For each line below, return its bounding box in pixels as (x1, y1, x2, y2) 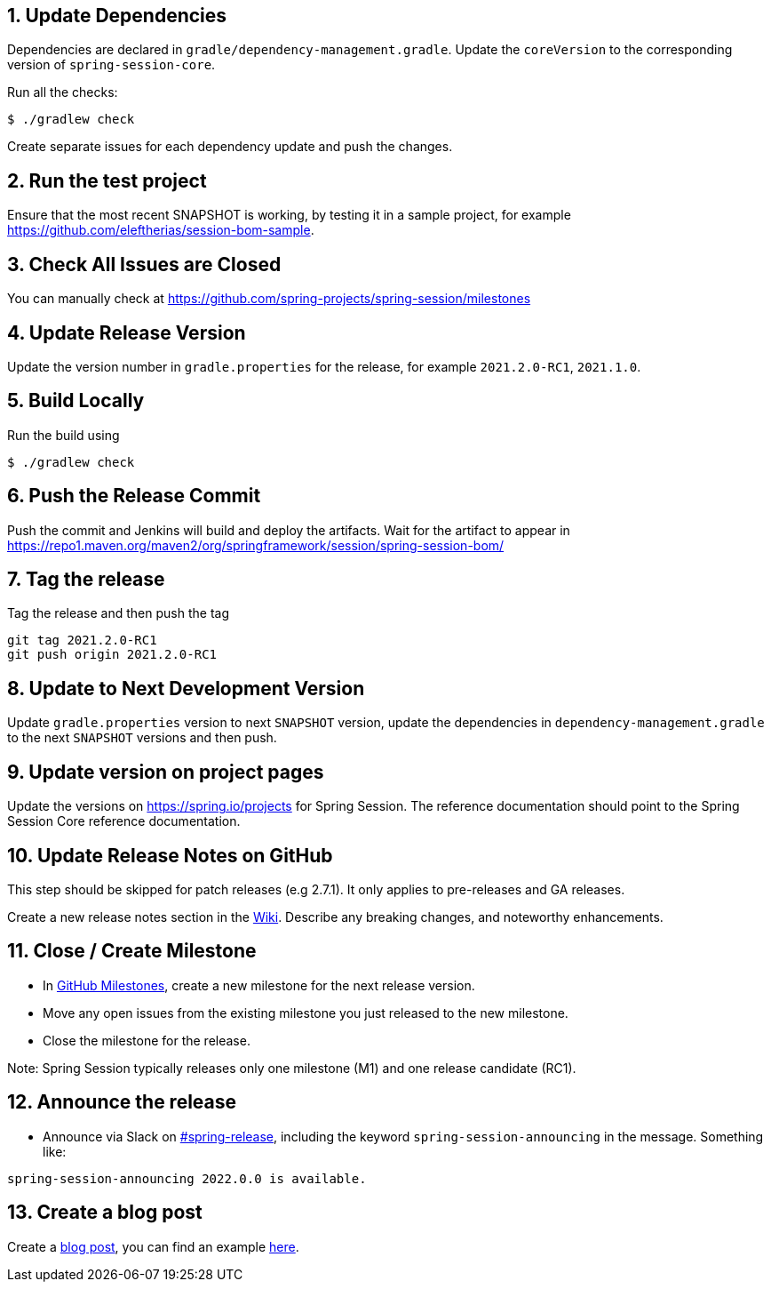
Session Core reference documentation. (7, 813, 241, 829)
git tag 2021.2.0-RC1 (7, 633, 157, 648)
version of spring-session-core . (7, 57, 216, 73)
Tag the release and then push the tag (7, 605, 229, 621)
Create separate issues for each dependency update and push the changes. (7, 139, 453, 155)
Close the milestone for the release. (43, 1032, 250, 1048)
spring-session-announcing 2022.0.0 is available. (7, 1171, 367, 1186)
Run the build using (7, 427, 120, 443)
